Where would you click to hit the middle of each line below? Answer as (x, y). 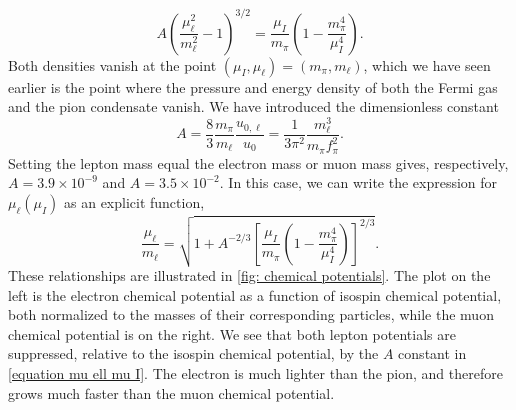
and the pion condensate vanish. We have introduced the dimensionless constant (253, 106)
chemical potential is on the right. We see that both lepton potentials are (232, 333)
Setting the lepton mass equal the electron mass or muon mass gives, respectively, (258, 162)
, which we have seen (427, 64)
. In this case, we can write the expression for (358, 182)
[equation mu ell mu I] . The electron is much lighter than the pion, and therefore (255, 373)
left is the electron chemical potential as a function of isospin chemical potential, (255, 294)
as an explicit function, (134, 201)
